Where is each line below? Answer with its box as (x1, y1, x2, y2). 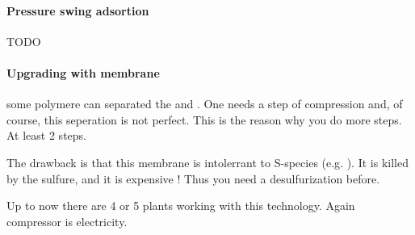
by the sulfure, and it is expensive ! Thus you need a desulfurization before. (6, 170, 380, 187)
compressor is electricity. (6, 212, 128, 229)
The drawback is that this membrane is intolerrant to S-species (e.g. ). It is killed (6, 153, 409, 170)
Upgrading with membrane (6, 64, 160, 81)
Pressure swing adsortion (6, 2, 149, 19)
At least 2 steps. (6, 127, 86, 144)
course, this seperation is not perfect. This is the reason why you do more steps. (6, 111, 402, 128)
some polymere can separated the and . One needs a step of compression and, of (6, 95, 403, 112)
